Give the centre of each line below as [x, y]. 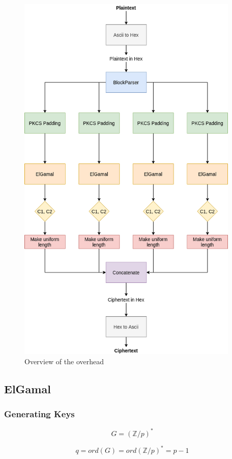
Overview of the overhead [64, 361]
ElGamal [27, 388]
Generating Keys [39, 414]
